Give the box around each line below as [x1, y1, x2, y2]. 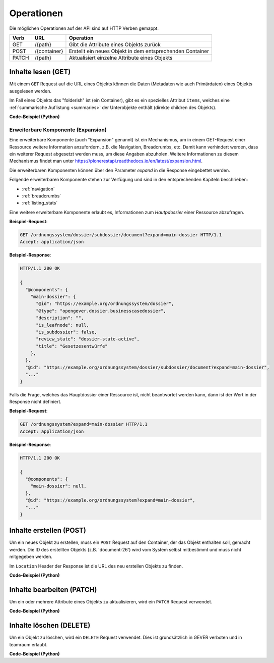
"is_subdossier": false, [36, 329, 98, 335]
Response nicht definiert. [9, 399, 61, 405]
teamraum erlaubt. [9, 641, 48, 647]
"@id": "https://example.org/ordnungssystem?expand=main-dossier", [25, 497, 195, 503]
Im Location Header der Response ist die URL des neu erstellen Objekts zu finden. [9, 563, 183, 569]
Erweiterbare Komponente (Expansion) [9, 126, 107, 133]
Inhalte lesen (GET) [9, 68, 71, 76]
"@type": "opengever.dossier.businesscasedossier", [36, 308, 166, 314]
